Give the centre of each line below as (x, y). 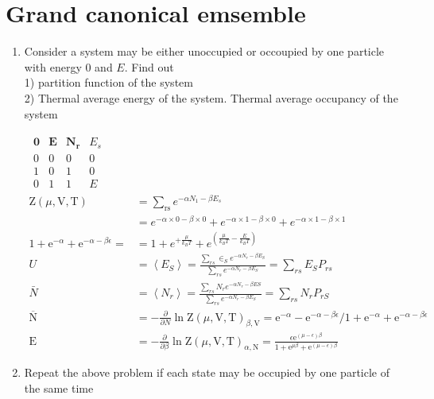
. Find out (149, 66)
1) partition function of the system (108, 82)
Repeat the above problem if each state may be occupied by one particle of (207, 372)
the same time (59, 387)
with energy (53, 66)
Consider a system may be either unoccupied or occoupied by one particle (204, 51)
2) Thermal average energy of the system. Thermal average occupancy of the (211, 97)
